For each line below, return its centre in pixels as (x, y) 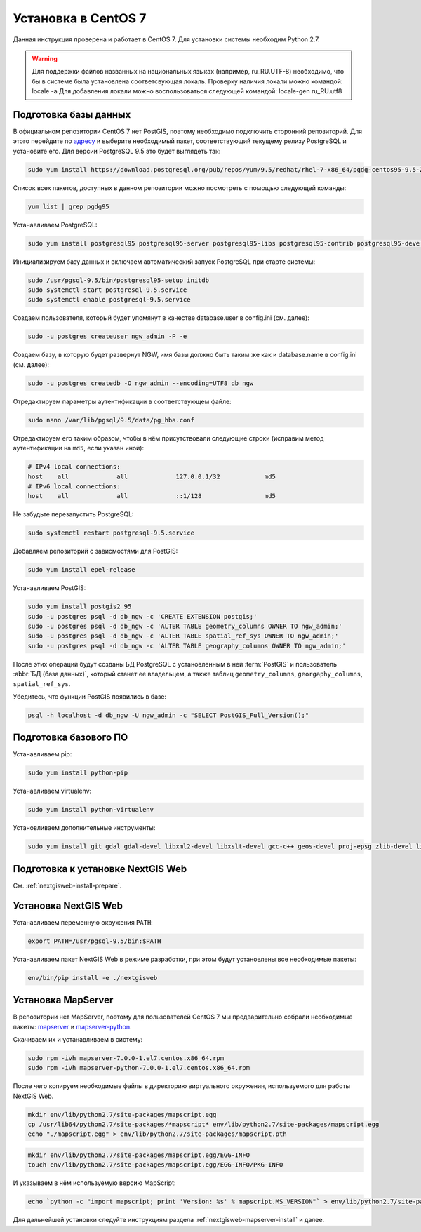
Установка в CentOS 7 (80, 18)
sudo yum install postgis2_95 (80, 607)
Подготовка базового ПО (71, 738)
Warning (45, 58)
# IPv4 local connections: (74, 467)
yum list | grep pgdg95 (69, 206)
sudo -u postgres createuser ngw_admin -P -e (107, 336)
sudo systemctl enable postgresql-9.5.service (109, 300)
